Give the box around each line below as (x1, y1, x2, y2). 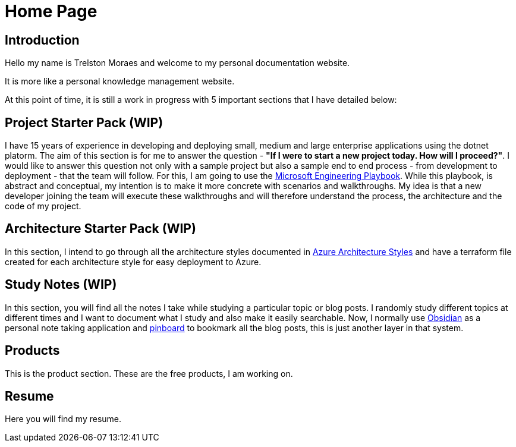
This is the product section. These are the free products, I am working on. (5, 368, 293, 379)
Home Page (5, 1, 97, 21)
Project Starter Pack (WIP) (5, 115, 163, 130)
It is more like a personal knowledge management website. (5, 76, 235, 87)
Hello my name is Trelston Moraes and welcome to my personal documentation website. (5, 58, 350, 68)
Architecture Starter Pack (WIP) (5, 221, 196, 237)
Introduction (5, 32, 80, 48)
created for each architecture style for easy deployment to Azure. (5, 256, 262, 267)
